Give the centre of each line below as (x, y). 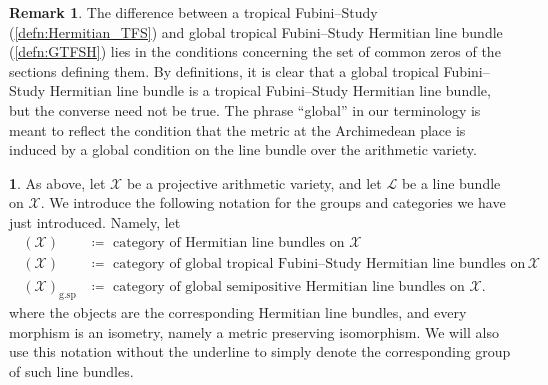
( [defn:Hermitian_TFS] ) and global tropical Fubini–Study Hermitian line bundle (256, 31)
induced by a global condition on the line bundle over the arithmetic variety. (243, 149)
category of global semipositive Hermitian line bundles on (289, 287)
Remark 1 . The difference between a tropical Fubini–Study (193, 12)
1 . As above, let (57, 182)
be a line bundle (451, 182)
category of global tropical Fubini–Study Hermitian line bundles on (319, 263)
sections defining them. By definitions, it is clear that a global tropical (224, 70)
